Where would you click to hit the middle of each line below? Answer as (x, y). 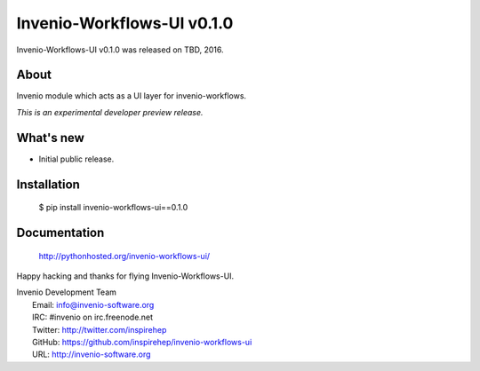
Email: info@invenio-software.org (93, 304)
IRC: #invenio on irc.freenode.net (93, 317)
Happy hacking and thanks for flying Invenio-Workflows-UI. (125, 276)
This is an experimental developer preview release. (110, 112)
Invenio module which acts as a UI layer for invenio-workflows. (132, 96)
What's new (50, 138)
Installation (48, 184)
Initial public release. (76, 159)
